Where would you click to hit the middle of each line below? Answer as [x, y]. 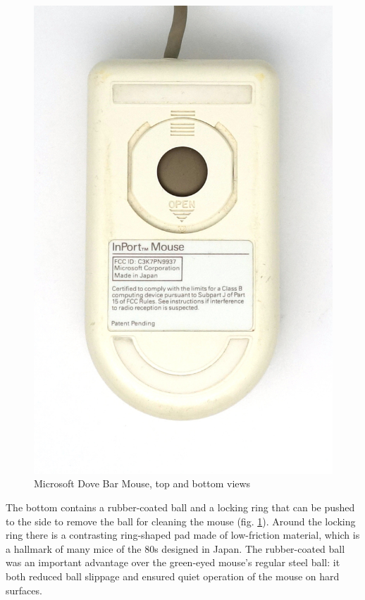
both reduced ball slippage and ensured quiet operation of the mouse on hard [173, 576]
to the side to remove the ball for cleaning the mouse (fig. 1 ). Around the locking [181, 521]
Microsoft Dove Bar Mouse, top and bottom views [142, 483]
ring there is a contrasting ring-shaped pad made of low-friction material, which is [183, 535]
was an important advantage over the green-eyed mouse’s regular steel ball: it [173, 562]
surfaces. [24, 590]
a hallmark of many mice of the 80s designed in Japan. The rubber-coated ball [175, 548]
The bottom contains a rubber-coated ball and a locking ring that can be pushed [180, 507]
